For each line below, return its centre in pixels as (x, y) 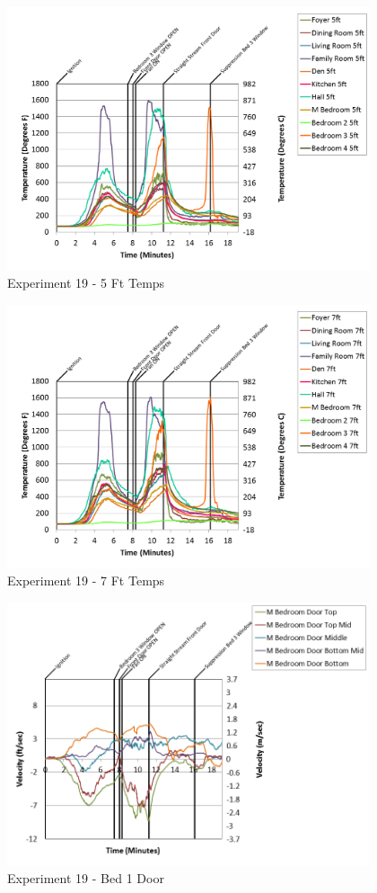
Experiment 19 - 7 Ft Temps (86, 580)
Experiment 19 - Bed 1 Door (86, 878)
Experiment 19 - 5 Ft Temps (86, 283)
